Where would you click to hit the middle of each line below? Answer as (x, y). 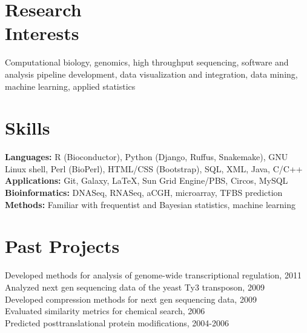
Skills (28, 128)
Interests (42, 33)
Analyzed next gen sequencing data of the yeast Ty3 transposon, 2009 (135, 287)
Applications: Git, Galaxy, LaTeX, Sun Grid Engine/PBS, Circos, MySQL (147, 180)
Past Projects (62, 246)
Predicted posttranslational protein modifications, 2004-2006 (117, 322)
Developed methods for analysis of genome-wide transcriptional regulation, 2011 (153, 275)
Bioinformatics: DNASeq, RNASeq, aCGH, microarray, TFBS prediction (144, 192)
